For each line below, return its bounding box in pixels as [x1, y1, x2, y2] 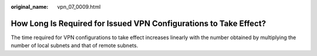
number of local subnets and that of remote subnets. [11, 42, 139, 49]
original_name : [11, 3, 49, 10]
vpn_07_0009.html [57, 3, 101, 10]
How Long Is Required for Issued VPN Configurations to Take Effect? [11, 18, 267, 29]
